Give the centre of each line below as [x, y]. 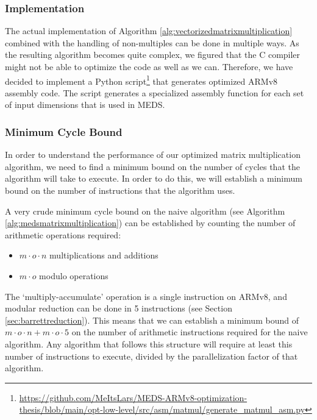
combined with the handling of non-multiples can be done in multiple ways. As [152, 42]
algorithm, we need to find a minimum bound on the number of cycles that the [152, 166]
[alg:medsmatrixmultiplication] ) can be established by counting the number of [150, 223]
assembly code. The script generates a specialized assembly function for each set [155, 92]
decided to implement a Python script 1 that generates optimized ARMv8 [141, 80]
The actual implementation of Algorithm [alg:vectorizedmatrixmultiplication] [149, 31]
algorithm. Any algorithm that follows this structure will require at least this [149, 343]
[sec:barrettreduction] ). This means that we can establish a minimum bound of [152, 320]
